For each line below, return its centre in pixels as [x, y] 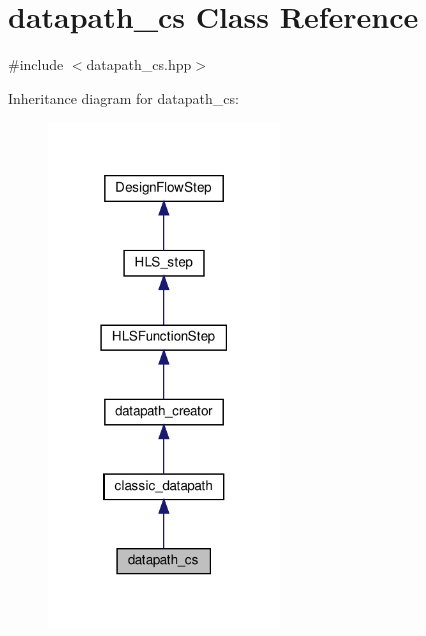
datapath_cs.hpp [139, 64]
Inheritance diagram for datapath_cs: [123, 97]
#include [36, 64]
